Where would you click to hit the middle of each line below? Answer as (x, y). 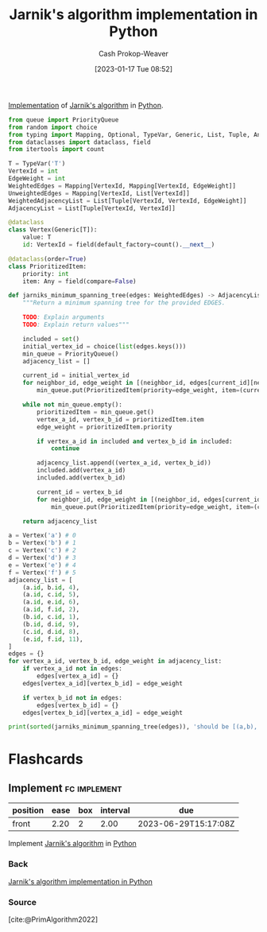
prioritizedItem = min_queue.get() (96, 412)
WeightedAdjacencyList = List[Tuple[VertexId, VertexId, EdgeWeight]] (128, 200)
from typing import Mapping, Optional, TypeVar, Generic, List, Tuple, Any (136, 134)
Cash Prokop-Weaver (133, 53)
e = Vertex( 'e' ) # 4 (43, 565)
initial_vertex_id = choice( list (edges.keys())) (104, 346)
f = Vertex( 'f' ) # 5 (43, 573)
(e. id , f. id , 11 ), (53, 639)
